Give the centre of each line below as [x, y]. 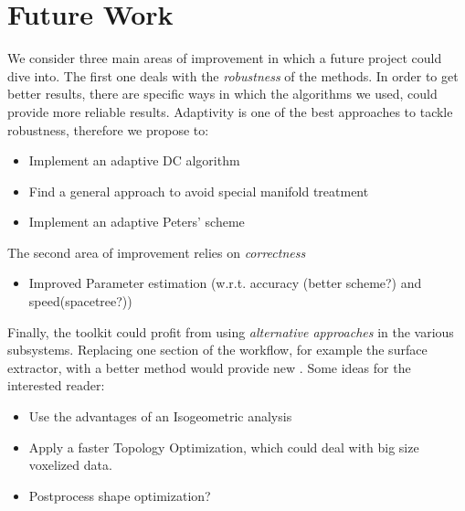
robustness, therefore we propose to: [108, 129]
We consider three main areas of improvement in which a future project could [225, 58]
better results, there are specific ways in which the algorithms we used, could [222, 94]
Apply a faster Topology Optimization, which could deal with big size [224, 447]
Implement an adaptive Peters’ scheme [137, 222]
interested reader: [56, 385]
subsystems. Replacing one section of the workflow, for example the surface [217, 350]
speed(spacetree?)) [80, 301]
